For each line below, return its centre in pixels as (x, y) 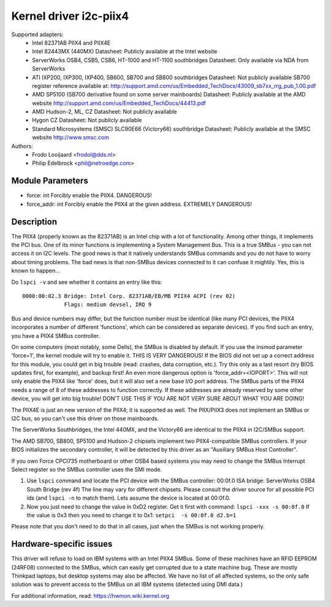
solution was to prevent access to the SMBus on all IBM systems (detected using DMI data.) (127, 584)
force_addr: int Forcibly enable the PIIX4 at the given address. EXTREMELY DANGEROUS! (139, 204)
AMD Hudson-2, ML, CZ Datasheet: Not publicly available (105, 112)
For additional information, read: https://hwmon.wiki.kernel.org (90, 595)
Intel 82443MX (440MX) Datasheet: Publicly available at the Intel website (125, 52)
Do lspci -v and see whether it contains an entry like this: (87, 282)
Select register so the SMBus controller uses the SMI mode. (87, 469)
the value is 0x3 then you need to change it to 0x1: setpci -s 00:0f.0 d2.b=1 (131, 515)
